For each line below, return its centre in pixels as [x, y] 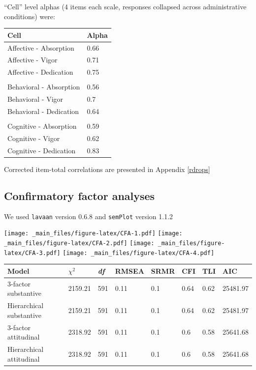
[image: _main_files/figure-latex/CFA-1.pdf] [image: [93, 234]
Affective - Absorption [41, 47]
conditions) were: [30, 16]
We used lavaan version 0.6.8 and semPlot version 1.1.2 [89, 216]
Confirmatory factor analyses [80, 195]
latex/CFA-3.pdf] [32, 253]
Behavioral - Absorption [44, 87]
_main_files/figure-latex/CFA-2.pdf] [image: [79, 243]
